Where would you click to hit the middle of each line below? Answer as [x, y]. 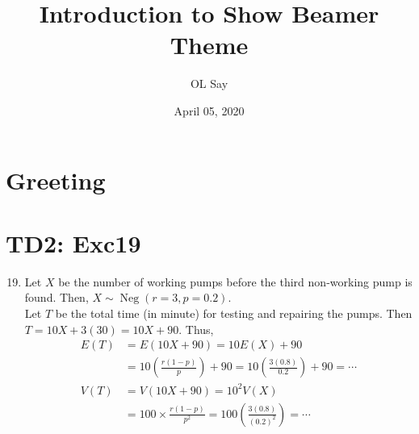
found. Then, [57, 297]
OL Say [209, 83]
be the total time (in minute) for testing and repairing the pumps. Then [234, 313]
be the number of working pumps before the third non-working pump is [235, 281]
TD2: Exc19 [73, 242]
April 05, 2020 [209, 110]
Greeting [56, 179]
